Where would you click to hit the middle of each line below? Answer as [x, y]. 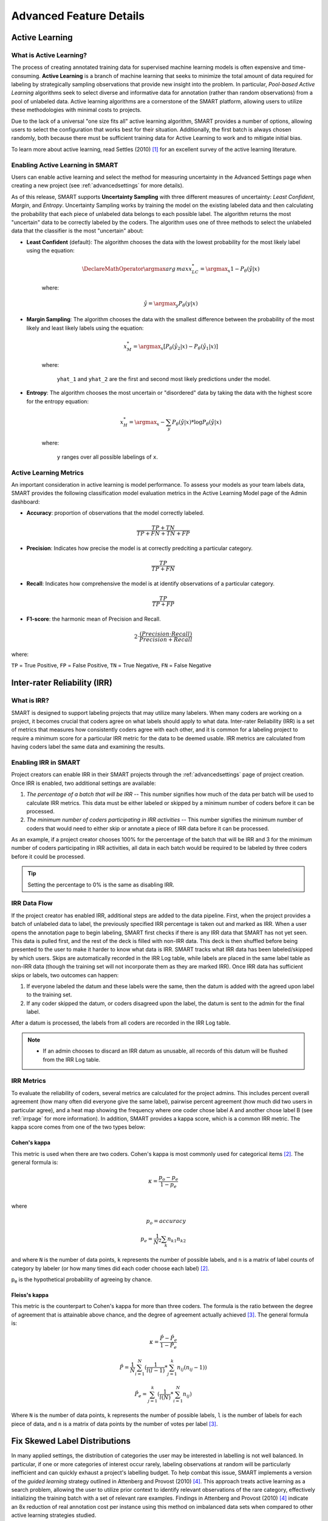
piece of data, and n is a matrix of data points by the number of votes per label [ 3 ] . [114, 1424]
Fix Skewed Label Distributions [71, 1441]
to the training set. [49, 995]
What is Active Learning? [49, 55]
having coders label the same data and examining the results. [88, 747]
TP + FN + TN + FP [163, 534]
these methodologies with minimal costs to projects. [77, 110]
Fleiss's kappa [30, 1295]
